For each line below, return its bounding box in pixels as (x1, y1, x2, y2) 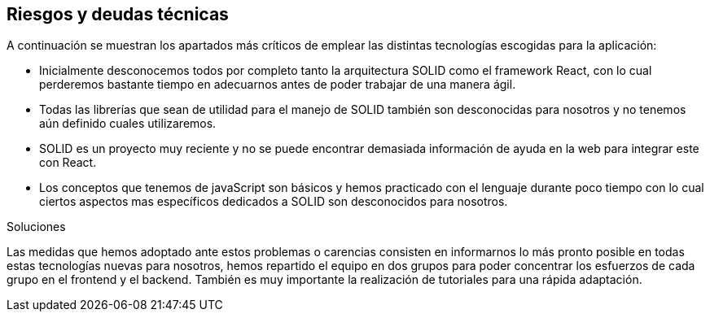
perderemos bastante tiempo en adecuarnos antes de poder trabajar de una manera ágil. (39, 77, 516, 92)
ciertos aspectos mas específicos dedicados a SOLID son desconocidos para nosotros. (39, 194, 508, 209)
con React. (39, 155, 97, 170)
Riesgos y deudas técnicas (7, 4, 229, 24)
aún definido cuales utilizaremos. (39, 116, 217, 131)
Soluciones (7, 220, 66, 234)
